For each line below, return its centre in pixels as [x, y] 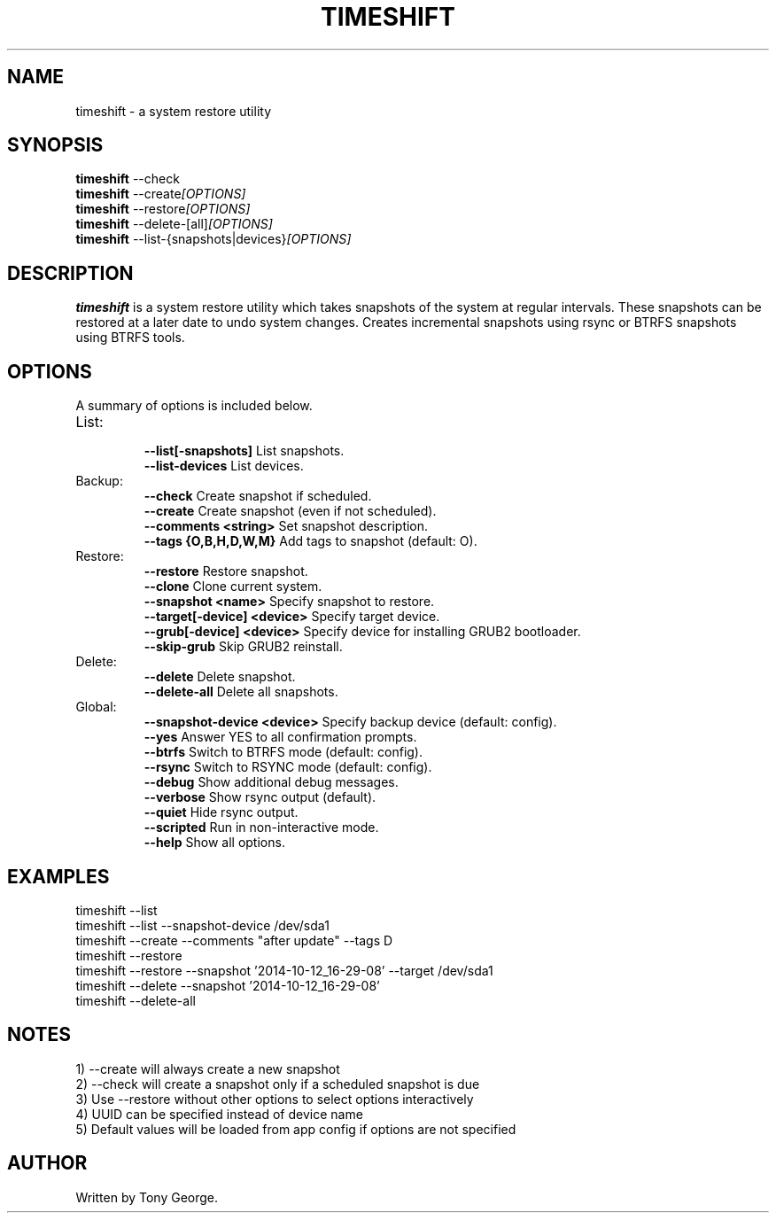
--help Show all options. [214, 843]
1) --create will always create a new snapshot [208, 1068]
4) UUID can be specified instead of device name [219, 1114]
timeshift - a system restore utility [174, 111]
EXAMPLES [58, 876]
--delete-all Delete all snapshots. [241, 692]
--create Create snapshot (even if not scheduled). [290, 511]
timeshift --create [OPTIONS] [161, 194]
